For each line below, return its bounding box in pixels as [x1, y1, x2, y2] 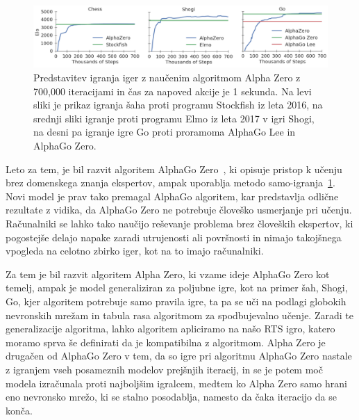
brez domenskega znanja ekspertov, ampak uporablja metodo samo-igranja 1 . [6, 175, 335, 190]
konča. [6, 403, 33, 417]
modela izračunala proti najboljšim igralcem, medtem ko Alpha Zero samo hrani [6, 375, 347, 390]
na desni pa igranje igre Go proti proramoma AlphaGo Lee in [33, 124, 296, 139]
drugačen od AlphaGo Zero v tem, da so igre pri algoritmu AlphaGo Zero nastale [6, 348, 352, 363]
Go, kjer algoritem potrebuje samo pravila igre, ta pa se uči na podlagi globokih [6, 293, 347, 308]
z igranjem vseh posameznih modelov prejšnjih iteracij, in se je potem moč [6, 362, 323, 376]
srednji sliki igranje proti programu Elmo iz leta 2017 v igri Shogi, [33, 111, 315, 125]
